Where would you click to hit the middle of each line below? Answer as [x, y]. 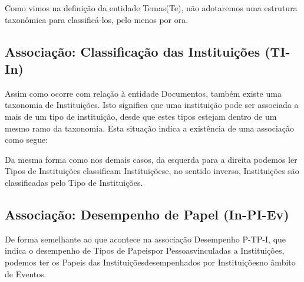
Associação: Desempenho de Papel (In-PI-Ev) [147, 214]
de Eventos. [26, 273]
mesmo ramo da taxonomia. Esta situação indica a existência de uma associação [150, 128]
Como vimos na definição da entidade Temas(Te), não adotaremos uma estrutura [151, 8]
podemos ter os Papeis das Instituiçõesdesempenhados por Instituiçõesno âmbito [150, 262]
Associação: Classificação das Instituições [133, 51]
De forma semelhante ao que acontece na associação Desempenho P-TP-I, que [146, 239]
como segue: [27, 140]
